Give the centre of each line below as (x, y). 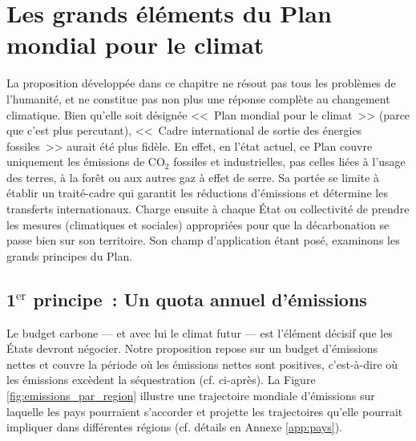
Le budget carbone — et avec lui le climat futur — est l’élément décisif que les (200, 332)
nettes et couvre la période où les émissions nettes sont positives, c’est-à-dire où (202, 364)
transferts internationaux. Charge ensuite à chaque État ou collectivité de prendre (208, 209)
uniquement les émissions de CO (86, 162)
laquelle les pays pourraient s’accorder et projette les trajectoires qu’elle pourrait (205, 411)
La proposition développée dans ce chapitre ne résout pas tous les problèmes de (201, 83)
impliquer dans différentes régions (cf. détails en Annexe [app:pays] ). (174, 427)
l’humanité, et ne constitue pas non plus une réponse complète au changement (198, 98)
